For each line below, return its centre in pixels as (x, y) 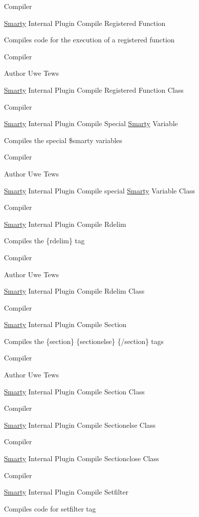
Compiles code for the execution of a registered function (89, 40)
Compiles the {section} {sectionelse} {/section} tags (84, 341)
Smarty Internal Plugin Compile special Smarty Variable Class (99, 190)
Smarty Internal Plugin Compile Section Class (74, 391)
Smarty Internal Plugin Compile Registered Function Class (94, 89)
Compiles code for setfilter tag (50, 508)
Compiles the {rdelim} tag (44, 241)
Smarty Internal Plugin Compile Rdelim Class (74, 291)
